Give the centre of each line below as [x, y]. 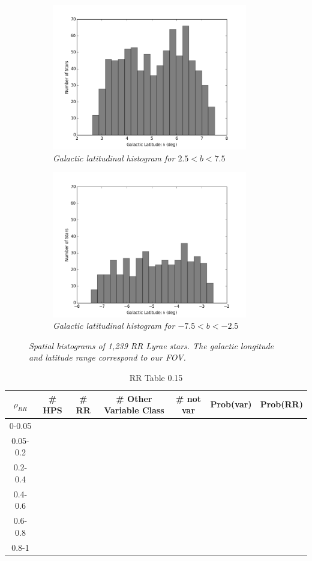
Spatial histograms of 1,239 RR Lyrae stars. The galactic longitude [151, 345]
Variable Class [134, 410]
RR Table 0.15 [156, 377]
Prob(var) [231, 404]
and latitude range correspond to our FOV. [107, 357]
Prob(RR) [281, 404]
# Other [134, 398]
